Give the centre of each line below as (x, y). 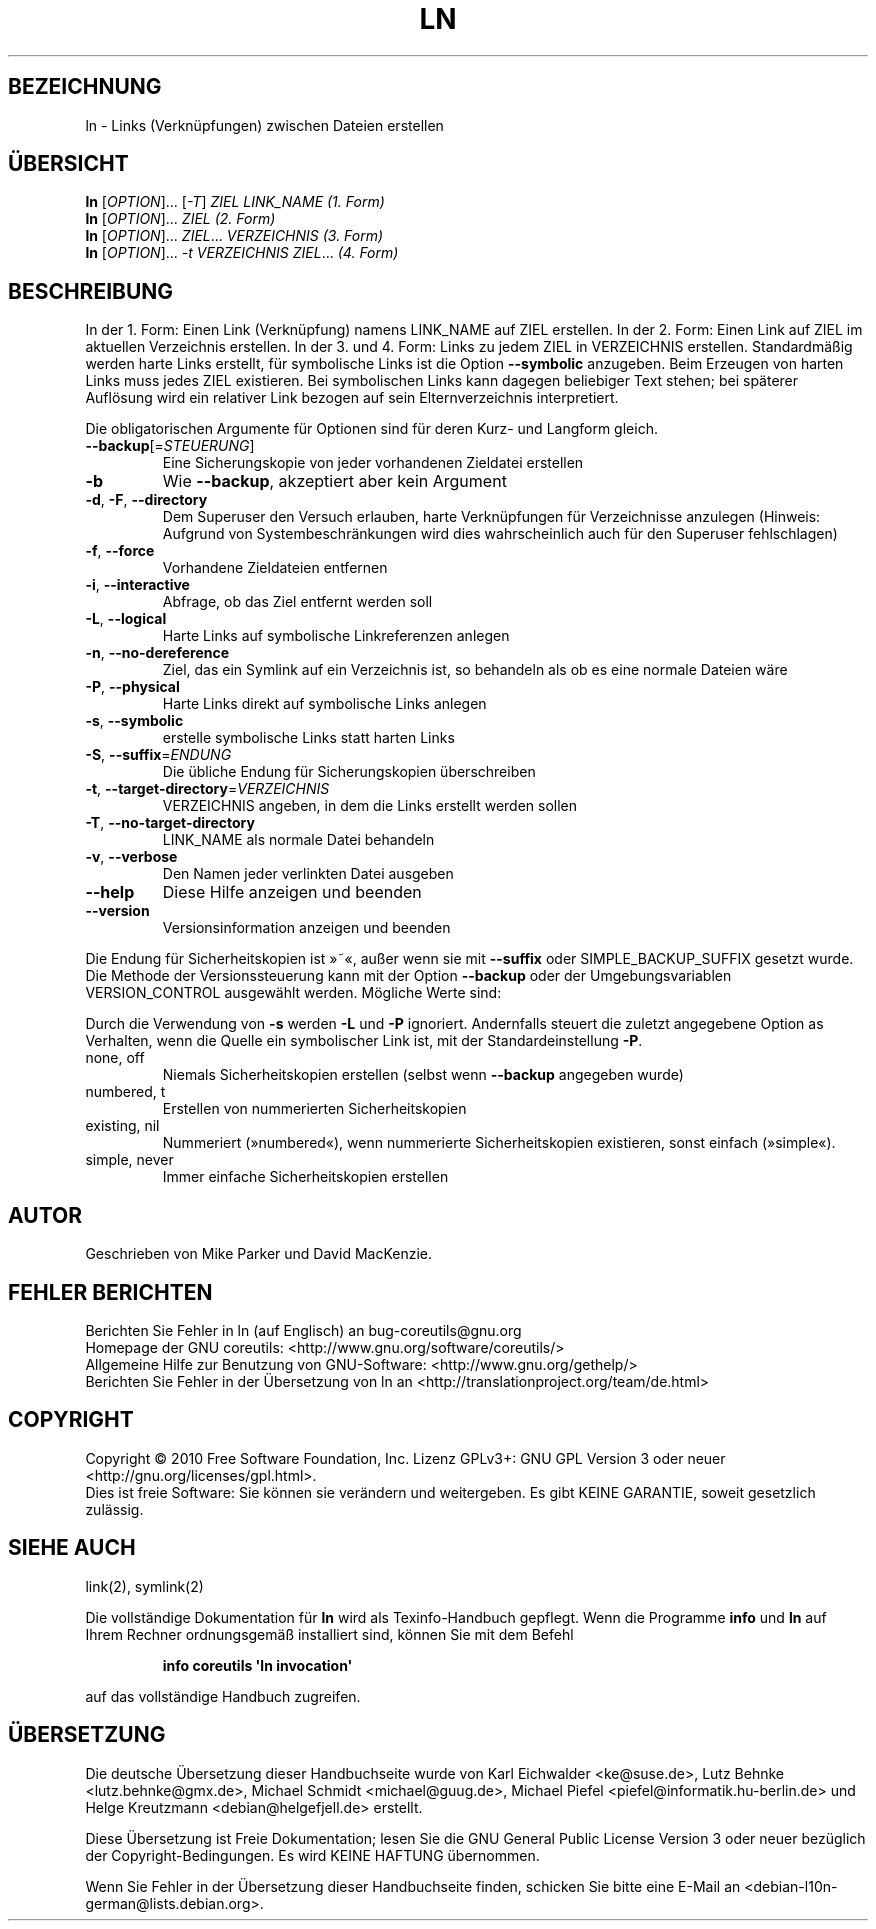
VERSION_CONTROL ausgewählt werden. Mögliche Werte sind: (293, 993)
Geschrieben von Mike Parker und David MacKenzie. (258, 1254)
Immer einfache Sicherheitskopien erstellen (305, 1177)
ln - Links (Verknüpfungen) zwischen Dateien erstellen (264, 125)
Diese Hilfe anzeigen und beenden (292, 892)
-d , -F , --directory (146, 500)
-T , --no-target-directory (170, 823)
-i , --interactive (137, 585)
